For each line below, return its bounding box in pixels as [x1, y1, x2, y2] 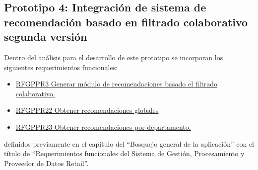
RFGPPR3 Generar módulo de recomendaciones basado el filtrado [15, 79, 218, 89]
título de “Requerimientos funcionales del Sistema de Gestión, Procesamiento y [4, 148, 245, 159]
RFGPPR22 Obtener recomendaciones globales [15, 105, 159, 115]
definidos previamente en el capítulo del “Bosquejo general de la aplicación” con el [4, 138, 255, 149]
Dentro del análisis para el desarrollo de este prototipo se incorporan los [4, 52, 223, 62]
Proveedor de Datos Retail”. [4, 158, 89, 168]
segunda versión [4, 29, 87, 44]
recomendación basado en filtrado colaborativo [4, 14, 248, 29]
